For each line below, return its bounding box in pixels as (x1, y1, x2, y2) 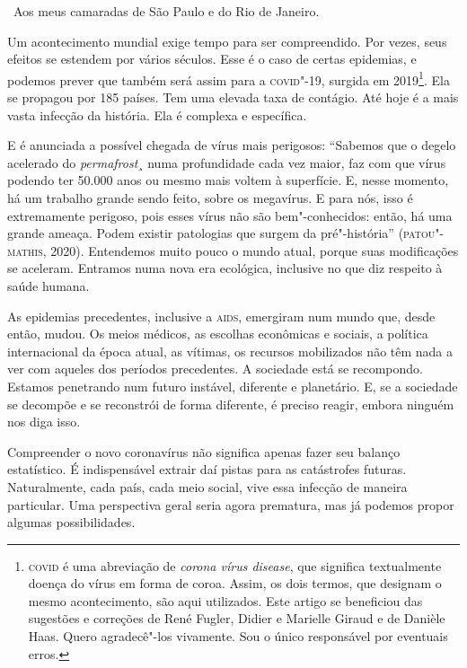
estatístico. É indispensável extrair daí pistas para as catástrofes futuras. (7, 460, 407, 479)
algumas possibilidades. (7, 513, 136, 532)
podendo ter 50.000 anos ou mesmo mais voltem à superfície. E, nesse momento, (7, 171, 449, 189)
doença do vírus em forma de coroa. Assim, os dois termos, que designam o (28, 574, 442, 593)
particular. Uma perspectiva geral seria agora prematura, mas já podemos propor (7, 495, 454, 514)
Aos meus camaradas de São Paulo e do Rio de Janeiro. (13, 2, 320, 20)
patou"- (403, 224, 445, 242)
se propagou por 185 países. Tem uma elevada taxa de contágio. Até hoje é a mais (7, 88, 459, 107)
